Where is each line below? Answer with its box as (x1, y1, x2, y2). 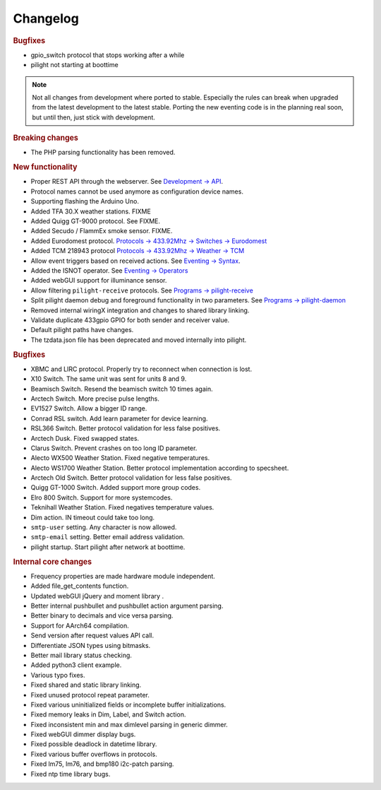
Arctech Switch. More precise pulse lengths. (30, 394, 160, 403)
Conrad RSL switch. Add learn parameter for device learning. (30, 414, 208, 423)
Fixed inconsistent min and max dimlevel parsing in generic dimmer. (30, 720, 229, 729)
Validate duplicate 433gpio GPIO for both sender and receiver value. (30, 315, 230, 324)
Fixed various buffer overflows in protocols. (30, 750, 158, 758)
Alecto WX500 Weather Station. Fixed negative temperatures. (30, 454, 210, 462)
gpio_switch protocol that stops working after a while (30, 50, 185, 59)
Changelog (13, 11, 79, 26)
